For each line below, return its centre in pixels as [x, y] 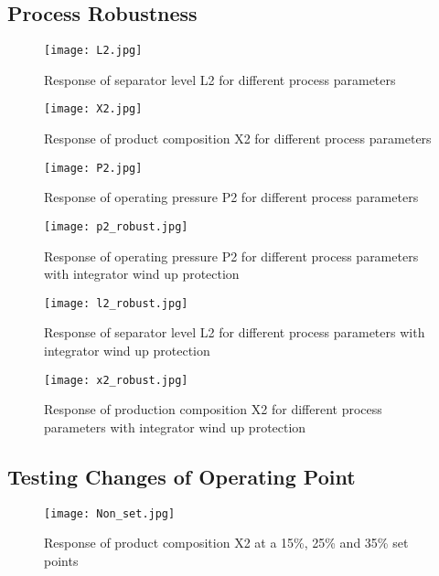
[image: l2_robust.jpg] [116, 303]
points [61, 560]
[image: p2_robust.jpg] [116, 226]
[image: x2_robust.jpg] [116, 380]
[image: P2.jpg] [93, 168]
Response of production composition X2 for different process [213, 409]
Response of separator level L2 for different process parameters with [235, 332]
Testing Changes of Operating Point [182, 476]
